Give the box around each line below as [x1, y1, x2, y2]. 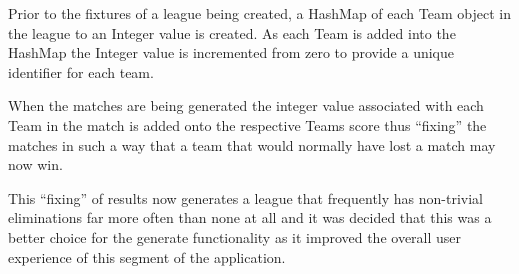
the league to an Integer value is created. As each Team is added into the [8, 22, 456, 43]
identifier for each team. [8, 61, 154, 82]
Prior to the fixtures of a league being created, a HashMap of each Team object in [8, 3, 511, 23]
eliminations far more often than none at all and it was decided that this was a [8, 207, 492, 228]
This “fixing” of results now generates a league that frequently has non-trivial [8, 187, 483, 208]
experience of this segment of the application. [8, 246, 286, 267]
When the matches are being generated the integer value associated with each [8, 95, 484, 116]
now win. [8, 154, 63, 175]
